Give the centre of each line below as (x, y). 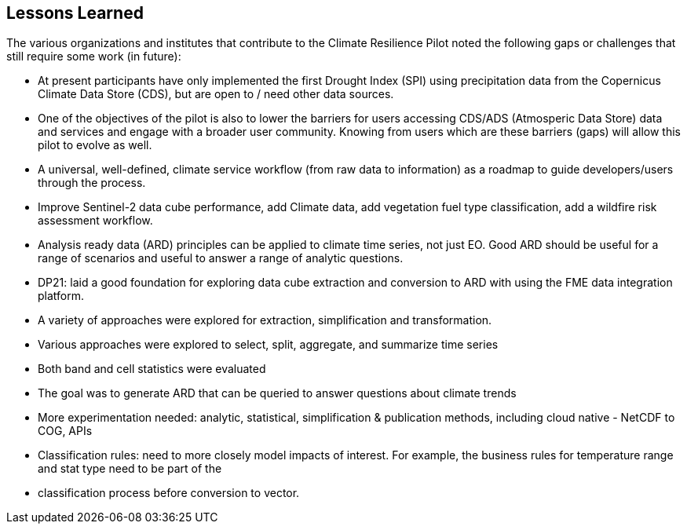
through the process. (92, 183)
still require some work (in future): (94, 57)
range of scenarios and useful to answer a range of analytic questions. (221, 258)
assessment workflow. (95, 221)
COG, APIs (65, 431)
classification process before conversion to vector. (169, 493)
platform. (61, 296)
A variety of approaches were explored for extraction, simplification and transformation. (265, 320)
